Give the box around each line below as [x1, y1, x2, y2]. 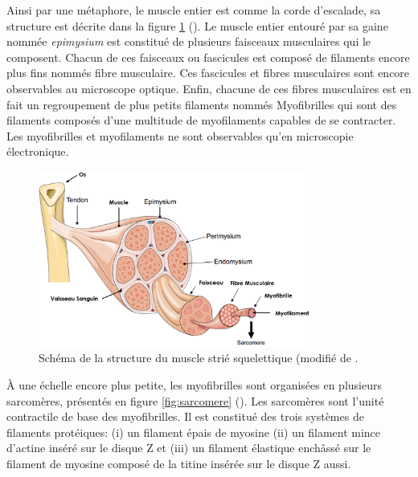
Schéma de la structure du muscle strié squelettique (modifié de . [39, 349, 359, 366]
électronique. [6, 143, 69, 160]
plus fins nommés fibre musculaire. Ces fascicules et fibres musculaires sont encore [6, 64, 410, 81]
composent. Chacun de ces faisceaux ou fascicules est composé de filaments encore [6, 48, 410, 65]
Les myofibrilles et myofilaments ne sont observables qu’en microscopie [6, 127, 354, 144]
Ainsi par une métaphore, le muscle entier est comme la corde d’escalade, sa [6, 2, 381, 18]
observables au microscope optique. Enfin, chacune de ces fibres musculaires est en [6, 79, 412, 96]
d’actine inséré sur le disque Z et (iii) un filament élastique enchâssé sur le [6, 439, 371, 456]
